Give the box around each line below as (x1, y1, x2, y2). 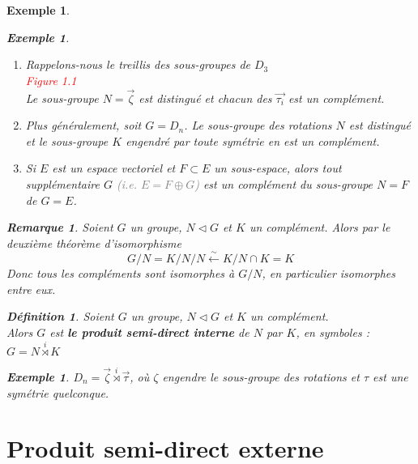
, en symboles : (296, 323, 369, 340)
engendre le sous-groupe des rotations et (162, 368, 360, 385)
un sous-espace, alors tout (214, 160, 342, 177)
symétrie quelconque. (6, 384, 109, 401)
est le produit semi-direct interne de (49, 323, 250, 340)
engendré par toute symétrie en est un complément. (126, 132, 380, 149)
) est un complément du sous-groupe (194, 175, 373, 192)
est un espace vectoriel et (52, 160, 176, 177)
